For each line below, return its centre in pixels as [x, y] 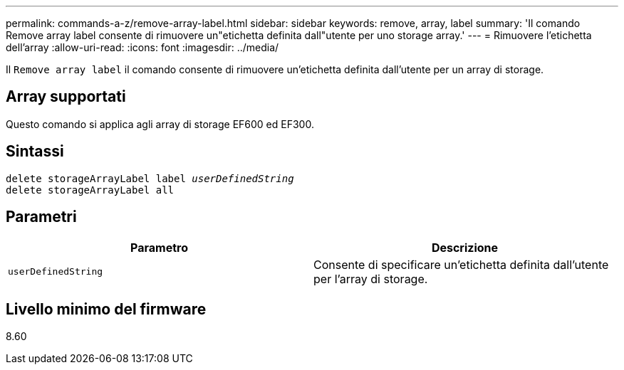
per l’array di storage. [371, 279]
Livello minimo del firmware [106, 309]
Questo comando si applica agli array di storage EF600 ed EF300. [160, 124]
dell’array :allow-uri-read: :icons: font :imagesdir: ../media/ [142, 47]
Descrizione [465, 247]
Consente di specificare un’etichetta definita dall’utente [461, 264]
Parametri [41, 217]
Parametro [159, 247]
